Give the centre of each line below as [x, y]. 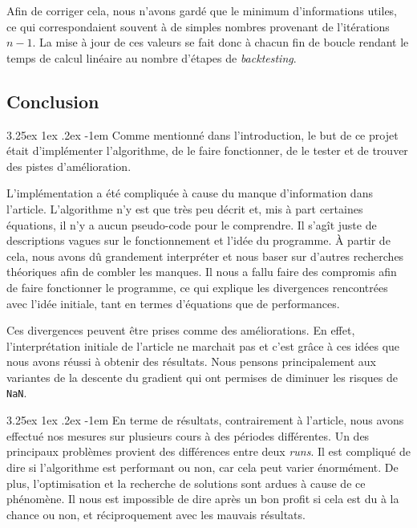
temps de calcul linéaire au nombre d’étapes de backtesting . [152, 57]
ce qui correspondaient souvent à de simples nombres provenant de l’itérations [198, 26]
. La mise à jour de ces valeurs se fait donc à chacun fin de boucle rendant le [221, 42]
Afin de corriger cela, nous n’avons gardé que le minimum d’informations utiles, [202, 10]
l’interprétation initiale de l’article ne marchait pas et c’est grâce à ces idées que [203, 345]
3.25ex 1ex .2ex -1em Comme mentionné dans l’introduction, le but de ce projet [202, 134]
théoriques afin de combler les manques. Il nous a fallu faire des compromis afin [202, 272]
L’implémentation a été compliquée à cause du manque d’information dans [190, 193]
